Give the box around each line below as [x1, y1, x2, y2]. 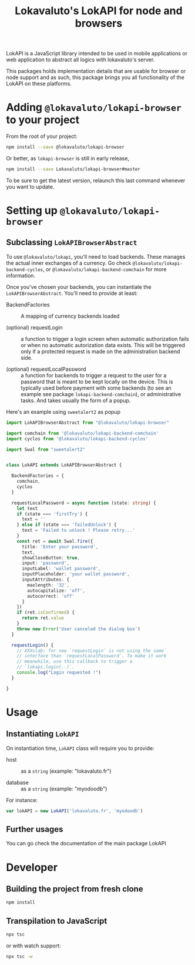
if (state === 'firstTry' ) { [16, 511, 88, 517]
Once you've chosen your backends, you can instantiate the [6, 283, 152, 290]
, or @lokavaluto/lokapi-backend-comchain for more [43, 265, 167, 272]
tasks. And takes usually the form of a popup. [21, 397, 131, 404]
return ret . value [21, 615, 65, 621]
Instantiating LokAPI [6, 729, 79, 739]
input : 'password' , [21, 560, 69, 567]
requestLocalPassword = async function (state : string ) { [11, 500, 157, 506]
